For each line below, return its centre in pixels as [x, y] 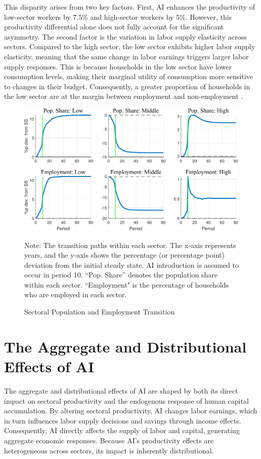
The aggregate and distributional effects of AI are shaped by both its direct [121, 390]
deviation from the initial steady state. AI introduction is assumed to [132, 264]
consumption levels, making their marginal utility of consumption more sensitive [129, 76]
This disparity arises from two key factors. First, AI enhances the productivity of [130, 7]
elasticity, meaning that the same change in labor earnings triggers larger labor [126, 56]
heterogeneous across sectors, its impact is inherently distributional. [109, 450]
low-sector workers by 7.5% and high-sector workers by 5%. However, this [118, 16]
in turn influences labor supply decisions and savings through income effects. [123, 420]
